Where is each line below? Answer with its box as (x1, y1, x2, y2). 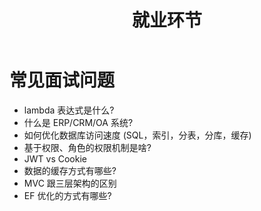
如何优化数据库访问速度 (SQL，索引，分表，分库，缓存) (23, 129, 252, 141)
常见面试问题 (9, 69, 116, 92)
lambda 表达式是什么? (23, 104, 115, 116)
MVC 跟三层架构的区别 (23, 177, 117, 189)
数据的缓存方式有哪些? (23, 164, 117, 176)
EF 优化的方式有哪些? (23, 189, 112, 201)
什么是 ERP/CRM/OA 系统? (23, 116, 134, 128)
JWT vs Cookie (23, 152, 88, 165)
